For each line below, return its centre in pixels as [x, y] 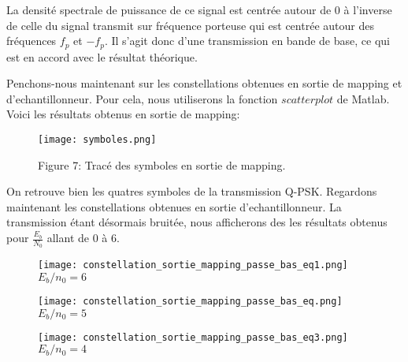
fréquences [32, 41]
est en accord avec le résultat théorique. [102, 56]
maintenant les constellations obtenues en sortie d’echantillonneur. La [174, 206]
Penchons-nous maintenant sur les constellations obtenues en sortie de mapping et [204, 83]
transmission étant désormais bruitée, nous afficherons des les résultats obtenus [197, 222]
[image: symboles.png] [97, 140]
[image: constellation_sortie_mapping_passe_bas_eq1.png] [193, 265]
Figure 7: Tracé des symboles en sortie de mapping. [162, 164]
